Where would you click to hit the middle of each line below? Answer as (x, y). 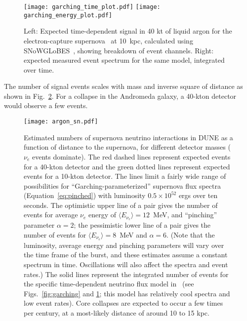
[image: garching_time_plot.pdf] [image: (92, 7)
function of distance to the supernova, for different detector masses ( (127, 147)
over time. (39, 69)
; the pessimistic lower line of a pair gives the (142, 225)
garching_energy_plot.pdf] (68, 15)
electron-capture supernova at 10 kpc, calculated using (108, 40)
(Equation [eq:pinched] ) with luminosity (85, 195)
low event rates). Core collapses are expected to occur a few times (123, 303)
